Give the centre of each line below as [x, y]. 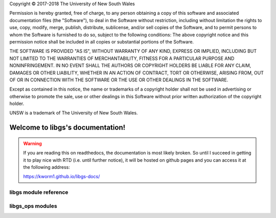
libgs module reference [39, 192]
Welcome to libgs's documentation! [67, 128]
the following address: [47, 167]
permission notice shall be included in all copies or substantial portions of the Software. [102, 41]
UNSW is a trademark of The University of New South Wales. [74, 113]
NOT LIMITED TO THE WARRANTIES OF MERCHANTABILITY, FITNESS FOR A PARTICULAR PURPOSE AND [122, 58]
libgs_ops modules [33, 206]
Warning [32, 143]
